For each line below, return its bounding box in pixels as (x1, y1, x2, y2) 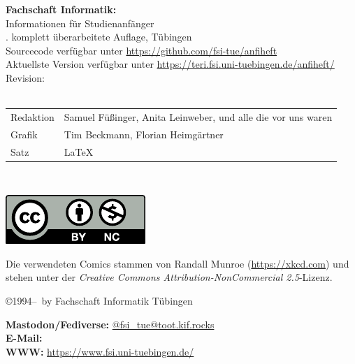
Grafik (10, 126, 38, 141)
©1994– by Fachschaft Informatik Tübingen (6, 293, 193, 308)
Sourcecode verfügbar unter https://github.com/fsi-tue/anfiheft (6, 43, 277, 57)
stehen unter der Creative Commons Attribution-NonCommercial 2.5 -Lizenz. (6, 270, 333, 284)
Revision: (6, 70, 45, 85)
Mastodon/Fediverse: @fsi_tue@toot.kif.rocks (6, 316, 215, 331)
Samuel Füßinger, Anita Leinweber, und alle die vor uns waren (64, 109, 333, 124)
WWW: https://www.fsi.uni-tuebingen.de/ (6, 344, 194, 358)
